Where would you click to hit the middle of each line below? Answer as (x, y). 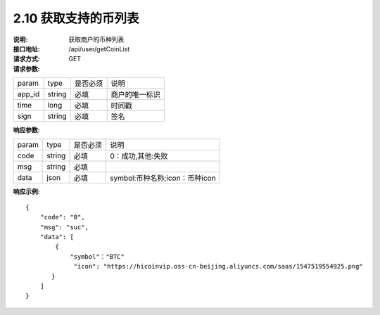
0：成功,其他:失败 (139, 156)
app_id (28, 94)
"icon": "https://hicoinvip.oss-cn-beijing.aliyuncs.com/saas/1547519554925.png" (218, 266)
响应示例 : (26, 191)
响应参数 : (26, 130)
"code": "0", (62, 217)
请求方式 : (26, 59)
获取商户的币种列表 (96, 39)
